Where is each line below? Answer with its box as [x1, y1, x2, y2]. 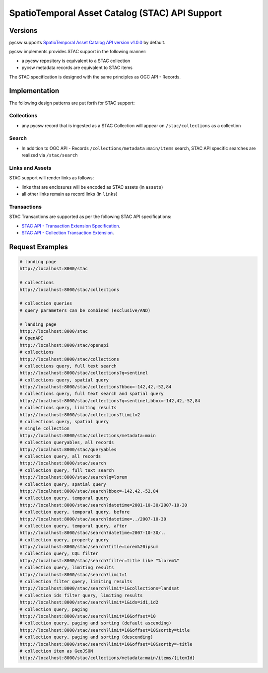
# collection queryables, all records [19, 440, 114, 446]
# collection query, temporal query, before [19, 509, 130, 515]
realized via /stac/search [21, 152, 78, 158]
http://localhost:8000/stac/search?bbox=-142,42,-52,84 [19, 488, 159, 494]
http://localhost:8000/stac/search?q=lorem [19, 474, 128, 480]
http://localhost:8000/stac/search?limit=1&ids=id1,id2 [19, 599, 159, 605]
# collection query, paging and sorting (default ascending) [19, 620, 172, 626]
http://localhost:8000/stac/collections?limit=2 [19, 412, 140, 417]
